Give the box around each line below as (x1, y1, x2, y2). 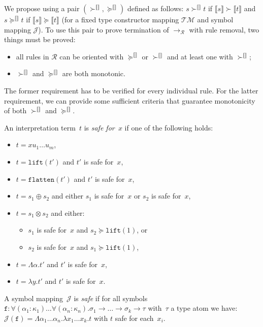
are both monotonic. (62, 68, 125, 79)
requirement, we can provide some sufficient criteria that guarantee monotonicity (4, 95, 255, 106)
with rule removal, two (189, 24, 259, 35)
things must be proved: (4, 34, 76, 45)
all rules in (16, 51, 49, 61)
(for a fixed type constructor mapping (61, 14, 179, 24)
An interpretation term (4, 122, 76, 133)
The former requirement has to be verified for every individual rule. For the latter (4, 85, 258, 95)
